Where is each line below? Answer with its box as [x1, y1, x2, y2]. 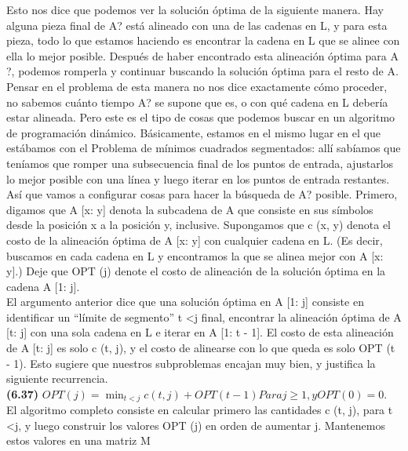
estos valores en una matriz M [6, 432, 151, 449]
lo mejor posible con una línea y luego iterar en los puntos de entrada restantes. [6, 170, 390, 187]
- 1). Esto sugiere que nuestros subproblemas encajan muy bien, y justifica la [6, 355, 376, 371]
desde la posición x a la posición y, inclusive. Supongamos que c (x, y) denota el [6, 216, 391, 233]
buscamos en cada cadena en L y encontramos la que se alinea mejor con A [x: [6, 247, 384, 264]
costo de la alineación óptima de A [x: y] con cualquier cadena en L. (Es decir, [6, 231, 383, 248]
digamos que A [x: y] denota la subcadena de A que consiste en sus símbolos [6, 201, 373, 217]
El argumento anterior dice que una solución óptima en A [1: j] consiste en [6, 293, 364, 310]
